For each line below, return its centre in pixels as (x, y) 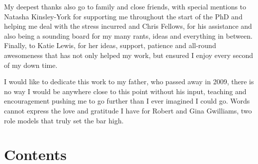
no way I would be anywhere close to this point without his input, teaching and (125, 91)
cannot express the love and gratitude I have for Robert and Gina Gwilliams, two (128, 110)
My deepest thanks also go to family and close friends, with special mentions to (125, 6)
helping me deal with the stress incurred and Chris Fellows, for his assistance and (128, 26)
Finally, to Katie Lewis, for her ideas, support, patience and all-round (110, 45)
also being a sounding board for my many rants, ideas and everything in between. (128, 35)
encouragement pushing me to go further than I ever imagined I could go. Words (127, 101)
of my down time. (31, 65)
